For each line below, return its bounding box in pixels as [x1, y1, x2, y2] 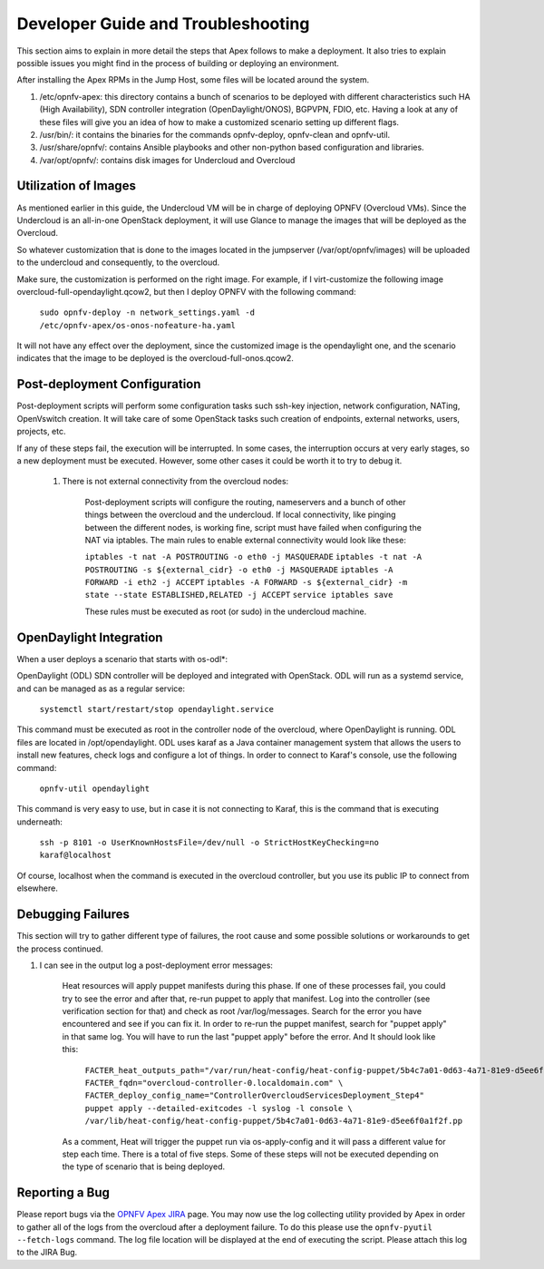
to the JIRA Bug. [16, 1247, 78, 1258]
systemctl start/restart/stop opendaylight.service [39, 704, 275, 714]
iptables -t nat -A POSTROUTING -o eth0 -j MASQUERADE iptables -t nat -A [84, 552, 422, 562]
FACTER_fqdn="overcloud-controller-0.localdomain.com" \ [84, 1078, 344, 1088]
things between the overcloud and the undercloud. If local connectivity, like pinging [84, 509, 396, 521]
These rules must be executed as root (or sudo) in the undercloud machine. [84, 606, 367, 617]
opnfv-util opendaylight [39, 783, 150, 794]
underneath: [16, 816, 63, 827]
